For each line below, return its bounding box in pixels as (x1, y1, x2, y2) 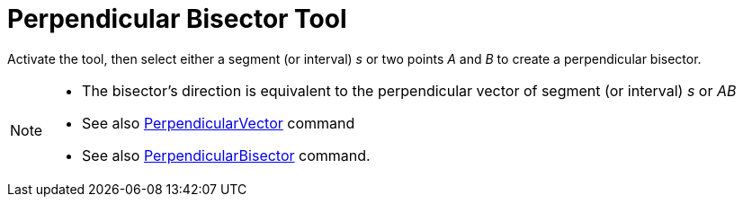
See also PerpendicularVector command (82, 113, 355, 132)
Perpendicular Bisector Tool (7, 4, 347, 34)
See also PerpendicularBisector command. (82, 146, 371, 164)
